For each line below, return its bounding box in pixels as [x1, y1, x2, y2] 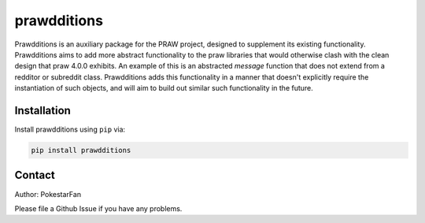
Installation [14, 103, 71, 117]
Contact [14, 169, 55, 182]
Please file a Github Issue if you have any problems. [14, 203, 183, 213]
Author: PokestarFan [14, 189, 82, 199]
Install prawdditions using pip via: [14, 125, 126, 134]
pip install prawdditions [31, 146, 131, 154]
